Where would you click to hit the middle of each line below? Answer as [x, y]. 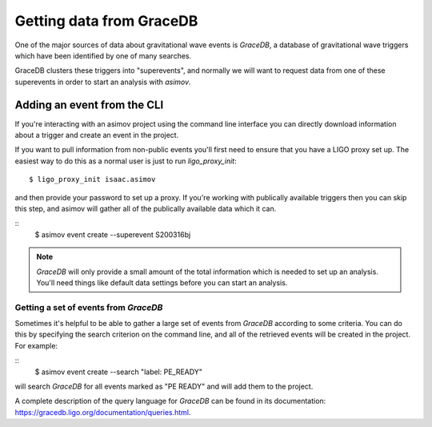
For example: [36, 345]
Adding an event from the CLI [89, 105]
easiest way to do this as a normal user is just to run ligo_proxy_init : [126, 161]
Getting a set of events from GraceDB [89, 307]
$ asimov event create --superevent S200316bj [113, 234]
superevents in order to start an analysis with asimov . [103, 82]
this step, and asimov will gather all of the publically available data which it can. [146, 208]
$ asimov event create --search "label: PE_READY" [119, 372]
